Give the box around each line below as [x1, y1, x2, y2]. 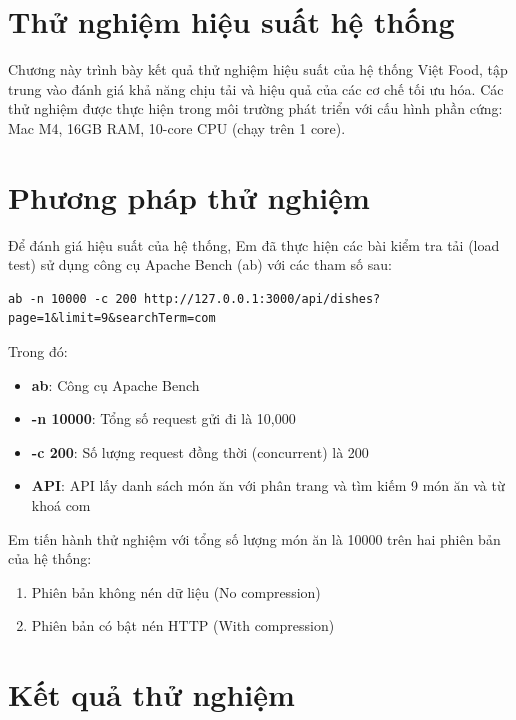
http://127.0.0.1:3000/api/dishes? [144, 291, 381, 306]
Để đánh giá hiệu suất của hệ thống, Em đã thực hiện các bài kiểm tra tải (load [8, 234, 500, 255]
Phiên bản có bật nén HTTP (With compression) [31, 615, 335, 636]
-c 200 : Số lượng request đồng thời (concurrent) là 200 [31, 441, 369, 462]
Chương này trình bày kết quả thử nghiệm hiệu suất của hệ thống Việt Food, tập [8, 59, 508, 80]
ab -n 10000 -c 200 [8, 291, 137, 306]
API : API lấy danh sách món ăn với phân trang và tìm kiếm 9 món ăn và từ [31, 475, 505, 496]
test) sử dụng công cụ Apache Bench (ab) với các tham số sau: [8, 254, 392, 275]
